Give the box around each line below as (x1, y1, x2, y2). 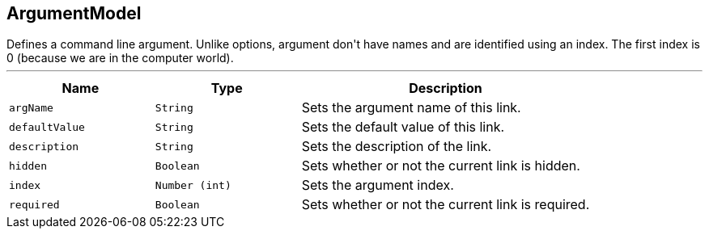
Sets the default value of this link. (301, 119, 505, 136)
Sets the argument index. (301, 177, 454, 194)
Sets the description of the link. (301, 138, 492, 155)
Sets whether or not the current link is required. (301, 196, 590, 213)
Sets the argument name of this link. (301, 99, 521, 116)
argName (9, 101, 53, 114)
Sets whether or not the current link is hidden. (301, 157, 580, 174)
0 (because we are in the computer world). (6, 51, 234, 65)
